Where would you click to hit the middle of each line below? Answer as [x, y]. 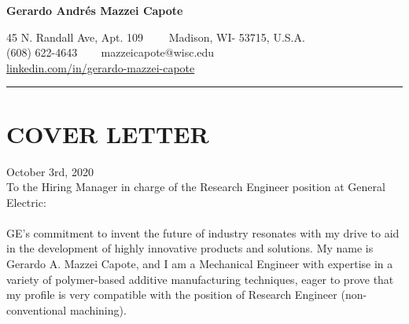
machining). [98, 309]
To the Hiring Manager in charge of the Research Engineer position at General [196, 187]
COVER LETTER [108, 133]
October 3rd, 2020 [50, 171]
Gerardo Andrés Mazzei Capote [95, 10]
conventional [37, 309]
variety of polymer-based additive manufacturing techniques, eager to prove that [200, 279]
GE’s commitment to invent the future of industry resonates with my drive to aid [203, 232]
